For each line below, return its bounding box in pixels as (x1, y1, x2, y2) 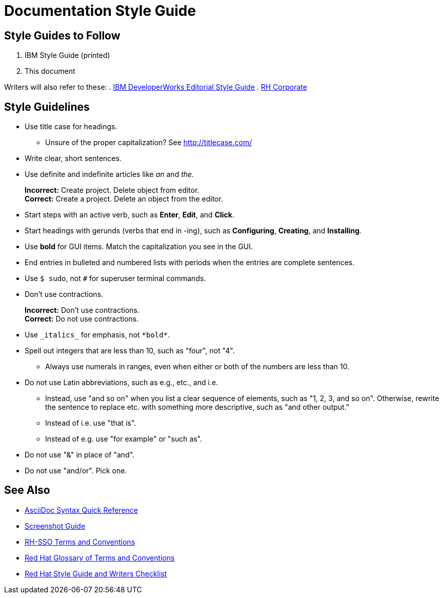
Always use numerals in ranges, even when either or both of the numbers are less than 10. (45, 362, 350, 371)
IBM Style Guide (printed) (25, 51, 110, 60)
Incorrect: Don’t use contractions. (25, 306, 140, 315)
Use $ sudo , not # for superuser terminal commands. (25, 274, 206, 283)
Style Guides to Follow (4, 29, 120, 42)
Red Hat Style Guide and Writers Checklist (25, 569, 167, 578)
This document (25, 67, 75, 76)
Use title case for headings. (25, 122, 117, 131)
